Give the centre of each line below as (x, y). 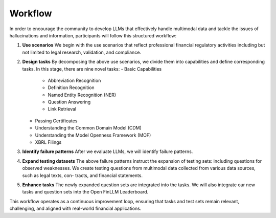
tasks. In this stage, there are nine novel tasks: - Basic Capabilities (92, 69)
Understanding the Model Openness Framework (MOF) (93, 135)
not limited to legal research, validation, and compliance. (82, 52)
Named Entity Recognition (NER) (82, 95)
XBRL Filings (48, 142)
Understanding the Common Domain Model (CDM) (88, 128)
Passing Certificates (56, 121)
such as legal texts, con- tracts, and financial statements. (83, 175)
